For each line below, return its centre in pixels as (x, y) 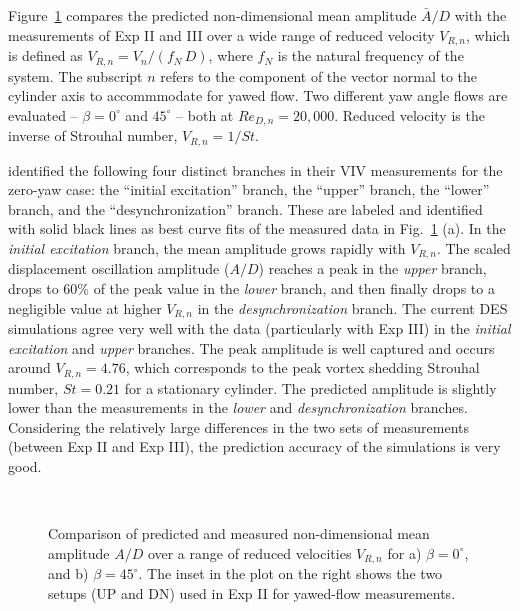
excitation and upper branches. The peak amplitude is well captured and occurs (251, 347)
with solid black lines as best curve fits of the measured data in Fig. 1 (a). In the (257, 228)
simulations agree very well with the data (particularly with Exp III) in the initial (259, 328)
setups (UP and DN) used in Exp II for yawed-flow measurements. (252, 592)
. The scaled (473, 247)
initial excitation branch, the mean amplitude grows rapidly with (207, 247)
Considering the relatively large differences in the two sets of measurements (239, 426)
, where (230, 55)
